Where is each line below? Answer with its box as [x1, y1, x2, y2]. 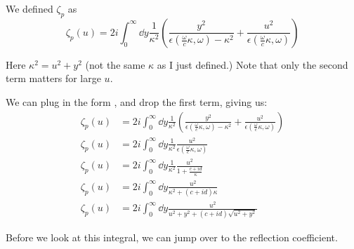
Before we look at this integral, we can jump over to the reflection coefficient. [6, 229, 338, 244]
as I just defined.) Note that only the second [157, 57, 348, 72]
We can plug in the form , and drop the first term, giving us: [6, 94, 268, 109]
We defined [6, 1, 53, 15]
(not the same [85, 57, 145, 72]
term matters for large [6, 71, 101, 86]
